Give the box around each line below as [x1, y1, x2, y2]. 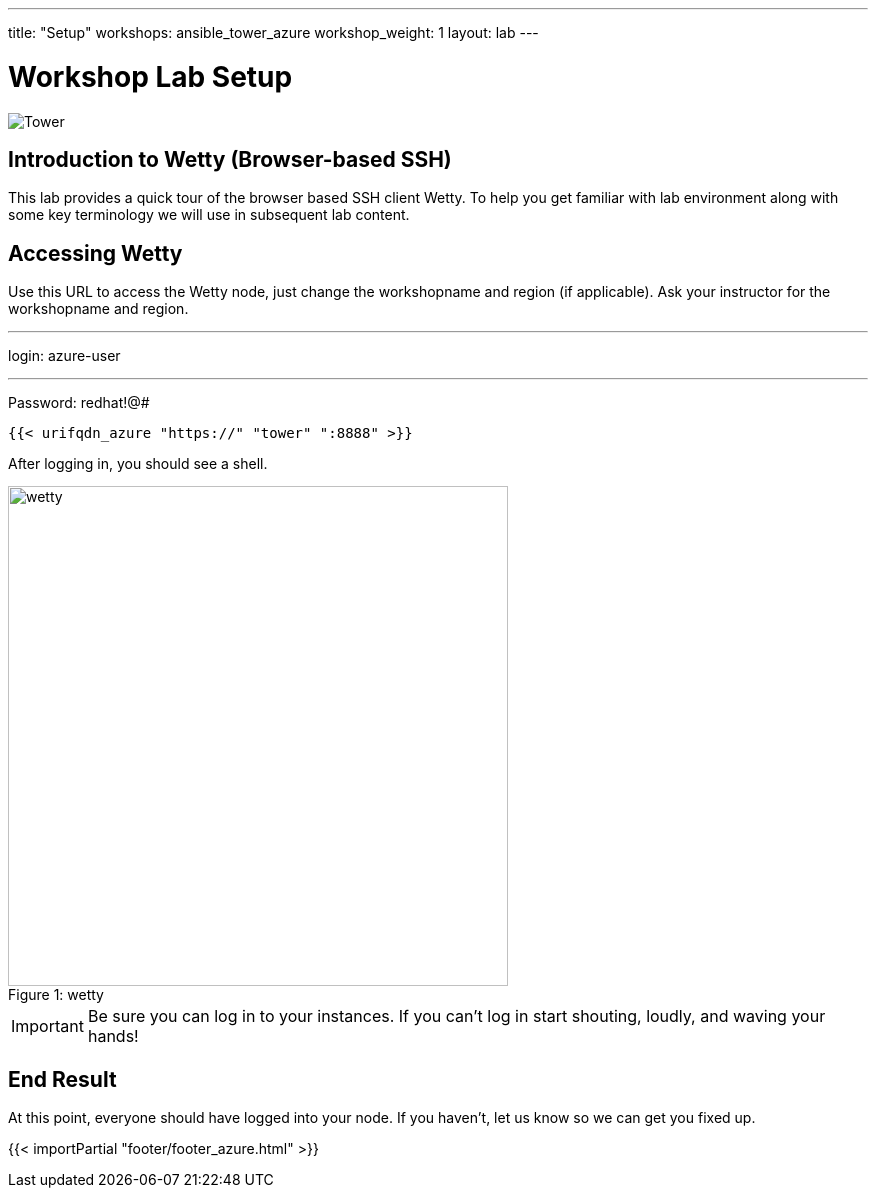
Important [11, 1016, 84, 1037]
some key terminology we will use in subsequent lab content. [8, 206, 410, 224]
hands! [87, 1026, 139, 1047]
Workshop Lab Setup [8, 59, 293, 94]
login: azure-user [8, 347, 121, 365]
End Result [8, 1066, 117, 1092]
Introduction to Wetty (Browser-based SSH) [8, 146, 452, 172]
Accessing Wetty [8, 240, 183, 266]
